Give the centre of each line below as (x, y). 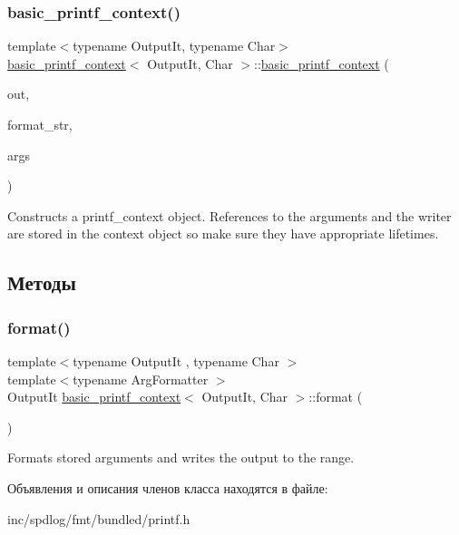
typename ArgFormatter (141, 379)
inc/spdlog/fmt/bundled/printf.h (99, 518)
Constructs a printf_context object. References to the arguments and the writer (229, 215)
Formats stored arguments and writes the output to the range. (181, 457)
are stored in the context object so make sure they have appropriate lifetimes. (223, 233)
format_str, (40, 124)
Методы (42, 282)
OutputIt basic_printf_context (94, 397)
